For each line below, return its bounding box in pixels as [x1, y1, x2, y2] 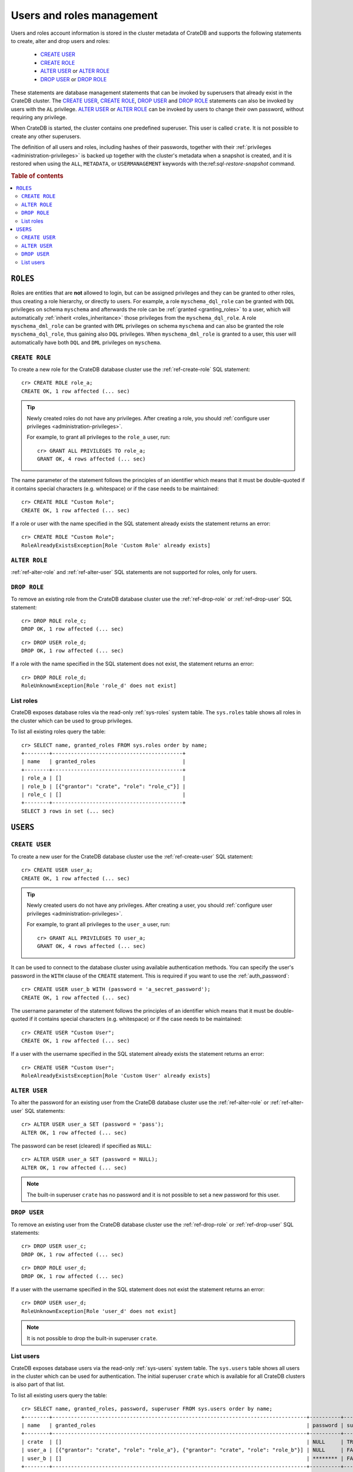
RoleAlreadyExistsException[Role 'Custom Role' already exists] [21, 542, 211, 549]
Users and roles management [11, 9, 158, 22]
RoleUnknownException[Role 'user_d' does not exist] [21, 1308, 176, 1314]
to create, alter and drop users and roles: [11, 37, 110, 44]
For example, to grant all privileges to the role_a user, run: [26, 433, 171, 441]
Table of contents [11, 171, 64, 180]
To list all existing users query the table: [11, 1391, 107, 1398]
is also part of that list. [11, 1381, 65, 1388]
